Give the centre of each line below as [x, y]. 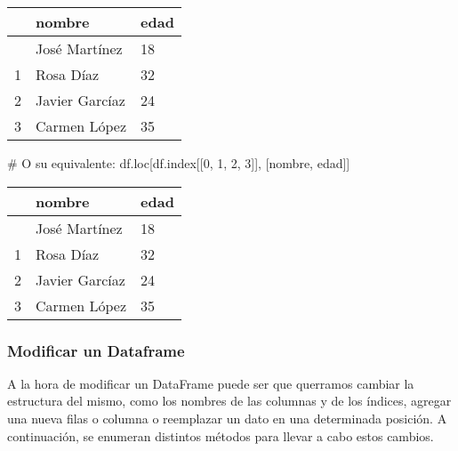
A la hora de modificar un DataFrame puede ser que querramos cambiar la [211, 383]
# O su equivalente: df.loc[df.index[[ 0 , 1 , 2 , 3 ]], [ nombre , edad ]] [179, 163]
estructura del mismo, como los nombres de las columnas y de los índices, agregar [229, 401]
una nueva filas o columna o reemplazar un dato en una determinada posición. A [227, 418]
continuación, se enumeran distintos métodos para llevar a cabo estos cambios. [221, 435]
